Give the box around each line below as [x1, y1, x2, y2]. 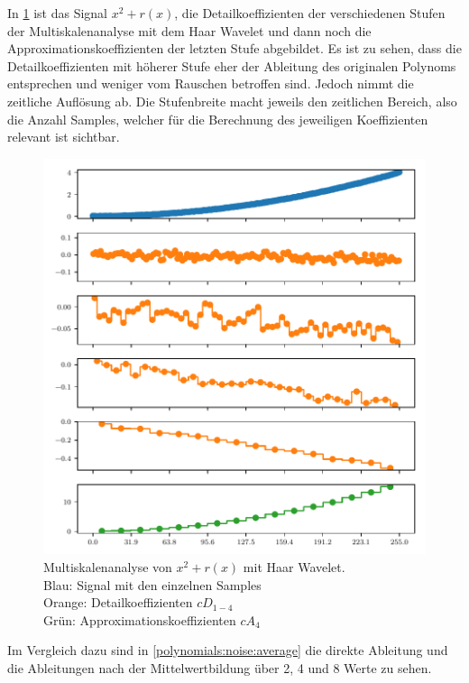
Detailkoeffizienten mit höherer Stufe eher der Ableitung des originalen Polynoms [7, 56, 456, 75]
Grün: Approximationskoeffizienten [43, 610, 236, 629]
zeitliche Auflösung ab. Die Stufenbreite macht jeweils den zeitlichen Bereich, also [7, 91, 457, 110]
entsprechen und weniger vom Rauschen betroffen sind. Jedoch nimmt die [7, 74, 414, 93]
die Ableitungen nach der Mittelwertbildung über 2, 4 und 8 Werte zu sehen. [7, 658, 432, 677]
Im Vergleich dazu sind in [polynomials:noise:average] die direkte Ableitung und [7, 641, 448, 660]
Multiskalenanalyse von [43, 557, 172, 576]
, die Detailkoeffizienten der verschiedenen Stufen [174, 4, 446, 22]
